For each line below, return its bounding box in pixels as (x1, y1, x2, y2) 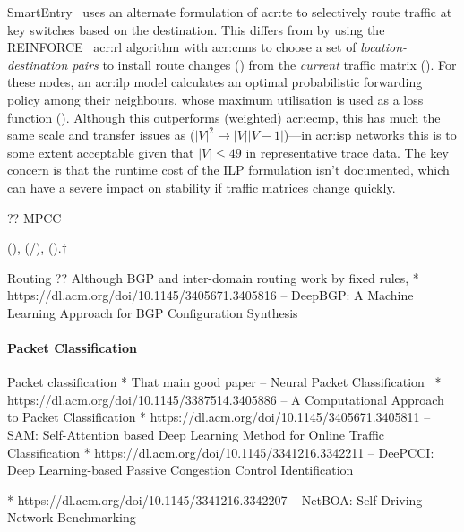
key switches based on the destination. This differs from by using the (7, 20, 385, 39)
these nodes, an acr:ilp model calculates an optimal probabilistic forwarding (7, 73, 423, 91)
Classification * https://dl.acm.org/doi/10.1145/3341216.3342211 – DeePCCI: (7, 442, 434, 461)
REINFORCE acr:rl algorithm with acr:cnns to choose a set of (7, 38, 357, 56)
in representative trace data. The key (245, 142, 449, 161)
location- (360, 38, 408, 56)
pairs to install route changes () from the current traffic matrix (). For (72, 55, 457, 73)
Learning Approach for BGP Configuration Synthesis (7, 303, 298, 322)
